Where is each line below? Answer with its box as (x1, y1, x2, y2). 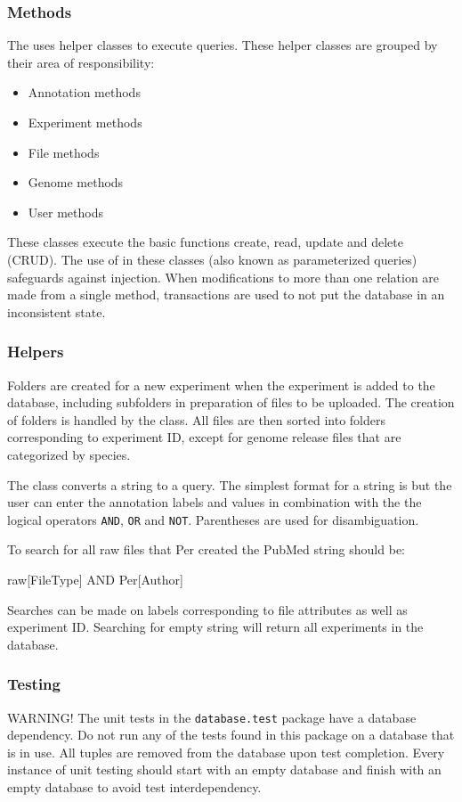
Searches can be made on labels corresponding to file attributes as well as (7, 600, 408, 618)
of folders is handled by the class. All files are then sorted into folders (7, 410, 385, 429)
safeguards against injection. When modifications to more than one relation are (7, 267, 440, 286)
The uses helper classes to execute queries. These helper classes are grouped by (7, 36, 438, 54)
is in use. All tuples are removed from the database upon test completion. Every (7, 742, 445, 761)
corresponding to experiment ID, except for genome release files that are (7, 428, 401, 446)
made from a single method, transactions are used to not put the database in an (7, 285, 445, 304)
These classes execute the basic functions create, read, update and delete (7, 233, 403, 251)
